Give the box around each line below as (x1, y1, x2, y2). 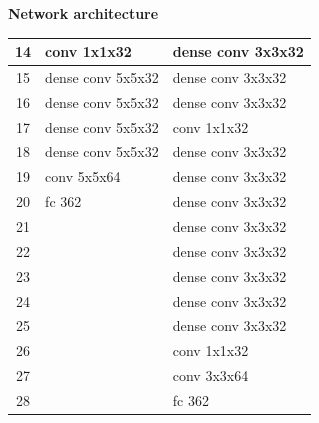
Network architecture (8, 3, 159, 23)
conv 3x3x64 (172, 365, 249, 386)
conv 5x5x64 (45, 166, 121, 187)
